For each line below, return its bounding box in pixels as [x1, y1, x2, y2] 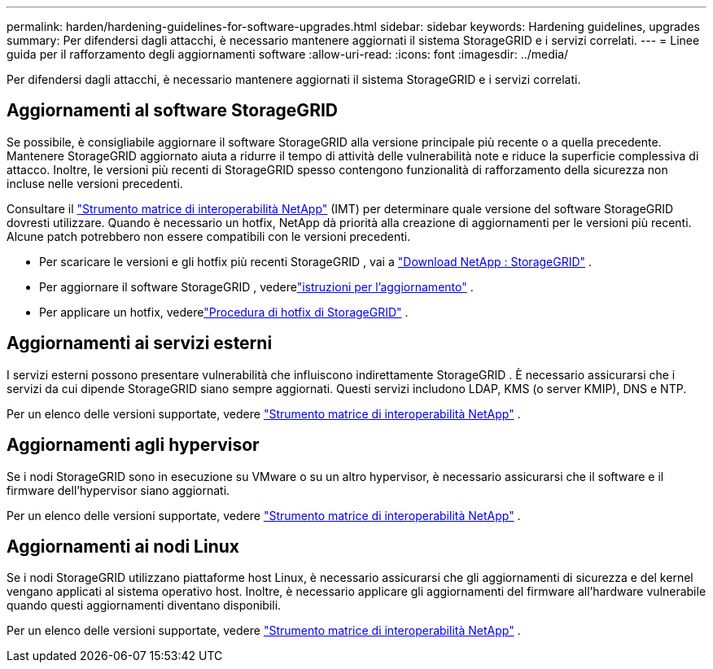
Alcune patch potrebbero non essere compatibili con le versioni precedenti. [7, 229, 411, 243]
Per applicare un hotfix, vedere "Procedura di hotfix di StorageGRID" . [39, 304, 409, 319]
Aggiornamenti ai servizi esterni [7, 333, 273, 354]
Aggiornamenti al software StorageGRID [7, 100, 338, 121]
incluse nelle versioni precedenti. [7, 176, 183, 190]
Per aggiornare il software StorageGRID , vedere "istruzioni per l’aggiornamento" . [39, 279, 474, 294]
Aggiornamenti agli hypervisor [7, 435, 260, 456]
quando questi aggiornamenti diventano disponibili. [7, 598, 282, 613]
